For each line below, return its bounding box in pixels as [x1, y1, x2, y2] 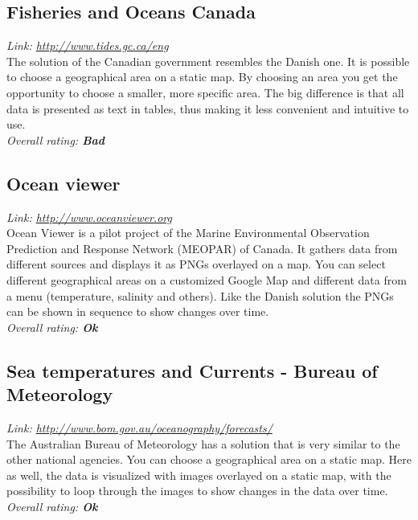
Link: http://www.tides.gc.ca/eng [6, 37, 169, 54]
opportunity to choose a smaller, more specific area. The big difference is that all [6, 84, 404, 100]
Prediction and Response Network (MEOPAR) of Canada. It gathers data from [6, 240, 398, 256]
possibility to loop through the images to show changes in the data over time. [6, 482, 388, 499]
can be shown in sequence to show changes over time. [6, 303, 269, 320]
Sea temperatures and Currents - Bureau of [6, 358, 378, 383]
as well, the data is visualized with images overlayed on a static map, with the [6, 466, 391, 483]
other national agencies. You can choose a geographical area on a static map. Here [6, 451, 412, 468]
